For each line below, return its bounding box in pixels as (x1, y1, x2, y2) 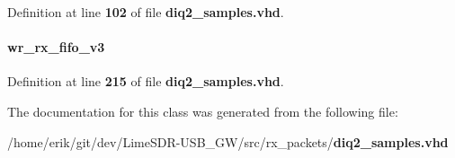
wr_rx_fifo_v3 (7, 38, 105, 57)
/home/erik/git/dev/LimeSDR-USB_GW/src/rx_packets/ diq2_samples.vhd (7, 132, 449, 151)
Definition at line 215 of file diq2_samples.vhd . (7, 72, 284, 91)
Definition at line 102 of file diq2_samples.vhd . (7, 3, 284, 21)
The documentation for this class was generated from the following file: (7, 101, 398, 120)
